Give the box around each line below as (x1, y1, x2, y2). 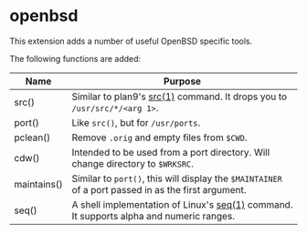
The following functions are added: (9, 53, 142, 64)
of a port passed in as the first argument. (71, 183, 247, 196)
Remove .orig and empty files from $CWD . (71, 131, 249, 144)
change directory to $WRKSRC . (71, 157, 195, 169)
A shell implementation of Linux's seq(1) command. (71, 198, 293, 210)
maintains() (14, 178, 63, 190)
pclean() (14, 131, 51, 144)
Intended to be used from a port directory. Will (71, 146, 270, 158)
